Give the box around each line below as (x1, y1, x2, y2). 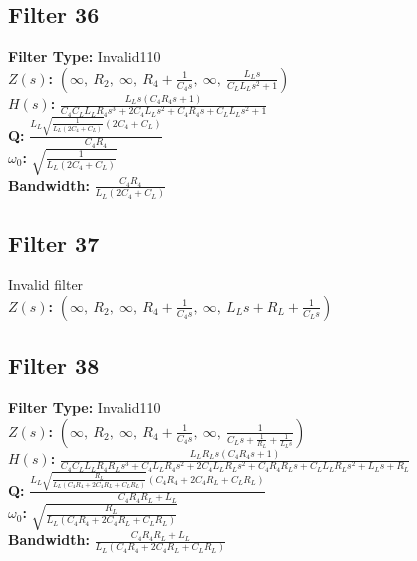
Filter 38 (8, 350, 100, 381)
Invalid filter (8, 274, 84, 295)
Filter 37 (8, 227, 100, 258)
